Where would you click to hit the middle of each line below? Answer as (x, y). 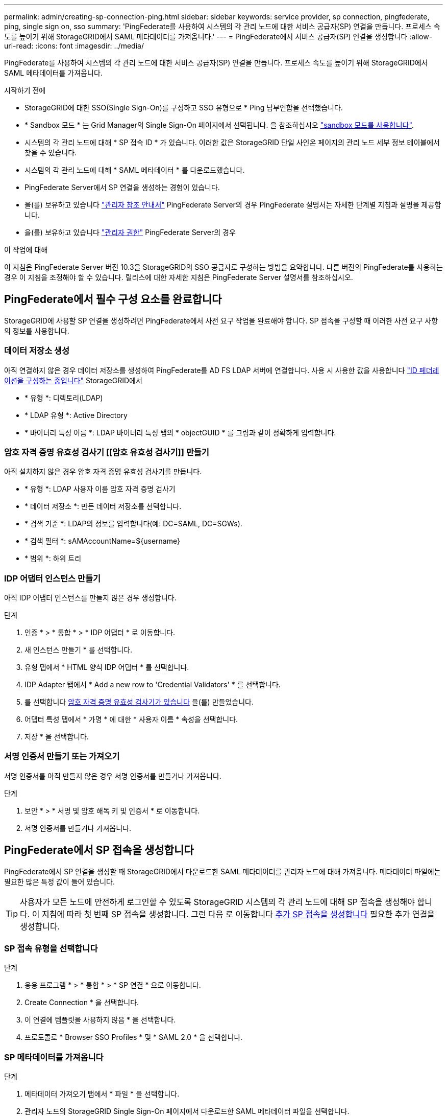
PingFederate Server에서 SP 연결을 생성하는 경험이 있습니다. (122, 187)
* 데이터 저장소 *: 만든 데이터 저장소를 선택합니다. (103, 506)
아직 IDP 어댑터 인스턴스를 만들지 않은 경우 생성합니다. (90, 598)
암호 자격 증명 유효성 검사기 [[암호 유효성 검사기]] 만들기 (107, 452)
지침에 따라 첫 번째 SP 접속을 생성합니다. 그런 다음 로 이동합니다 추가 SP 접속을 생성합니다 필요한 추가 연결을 (238, 914)
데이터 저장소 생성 (37, 351)
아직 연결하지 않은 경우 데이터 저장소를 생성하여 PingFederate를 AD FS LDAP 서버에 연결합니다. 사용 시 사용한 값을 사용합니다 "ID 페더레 (222, 370)
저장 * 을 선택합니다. (57, 737)
